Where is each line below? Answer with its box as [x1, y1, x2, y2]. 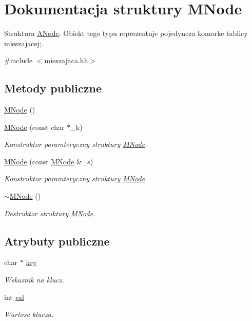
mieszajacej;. [4, 37, 44, 48]
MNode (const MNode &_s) [4, 156, 93, 166]
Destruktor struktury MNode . [4, 207, 95, 218]
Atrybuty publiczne [4, 233, 110, 249]
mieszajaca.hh [44, 55, 88, 66]
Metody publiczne [4, 80, 102, 96]
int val [4, 291, 24, 302]
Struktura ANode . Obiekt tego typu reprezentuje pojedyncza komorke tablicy [4, 28, 248, 39]
